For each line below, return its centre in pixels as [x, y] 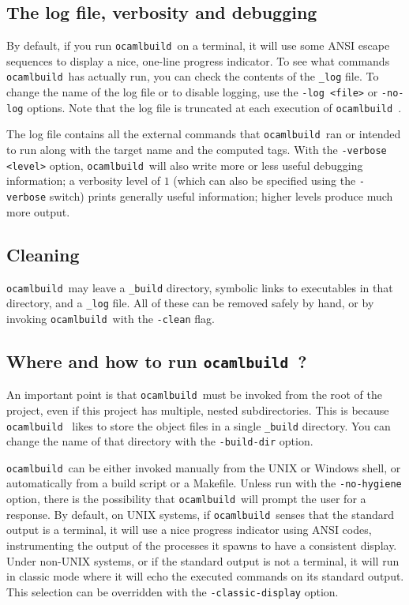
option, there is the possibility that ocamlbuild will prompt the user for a [186, 499]
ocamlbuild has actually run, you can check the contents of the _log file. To [193, 76]
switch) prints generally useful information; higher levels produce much [221, 196]
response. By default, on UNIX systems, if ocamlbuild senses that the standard [200, 514]
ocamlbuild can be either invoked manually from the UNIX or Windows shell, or [204, 467]
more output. [38, 211]
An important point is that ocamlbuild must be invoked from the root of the [194, 395]
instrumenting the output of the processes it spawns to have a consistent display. [202, 545]
